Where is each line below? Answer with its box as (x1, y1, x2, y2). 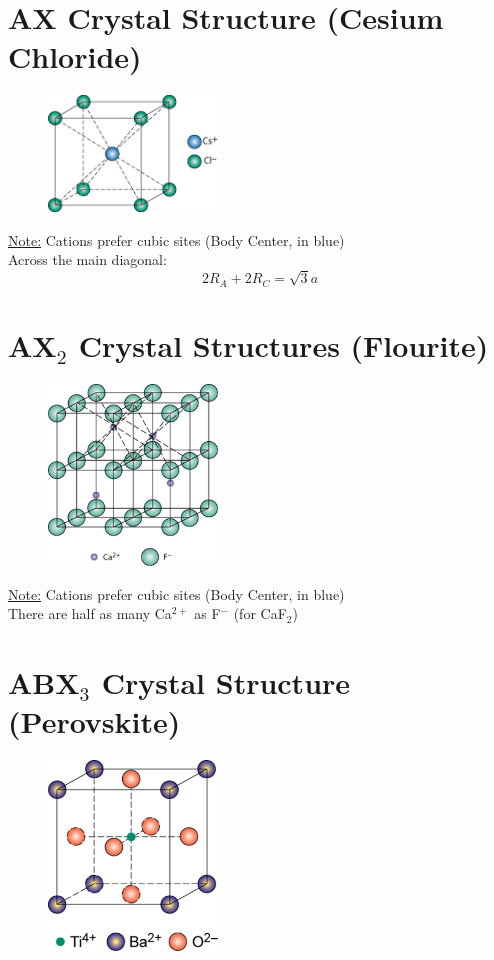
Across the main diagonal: (8, 249, 167, 270)
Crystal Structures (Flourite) (78, 324, 489, 365)
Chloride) (8, 36, 142, 77)
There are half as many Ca (8, 603, 172, 624)
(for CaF (233, 603, 287, 624)
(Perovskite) (8, 701, 181, 742)
